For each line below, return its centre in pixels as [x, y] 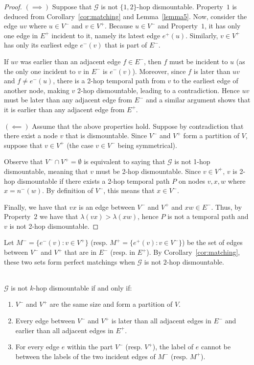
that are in [81, 252]
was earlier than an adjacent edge [70, 61]
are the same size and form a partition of [111, 304]
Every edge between [45, 321]
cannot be [216, 347]
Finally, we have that [35, 207]
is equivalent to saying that [125, 161]
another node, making [37, 90]
